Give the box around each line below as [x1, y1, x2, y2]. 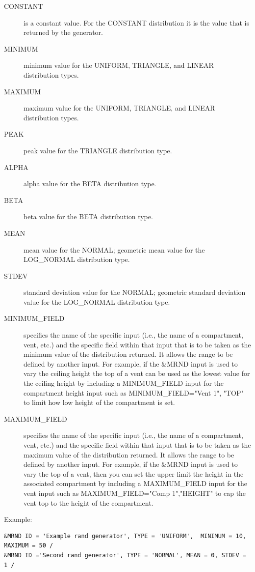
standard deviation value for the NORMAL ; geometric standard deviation [24, 287, 246, 297]
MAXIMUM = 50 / [4, 542, 53, 549]
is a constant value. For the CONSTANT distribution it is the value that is [24, 17, 249, 28]
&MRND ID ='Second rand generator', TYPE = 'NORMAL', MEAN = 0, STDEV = [4, 551, 246, 559]
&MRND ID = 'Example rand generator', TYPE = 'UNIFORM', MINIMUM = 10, [4, 532, 246, 540]
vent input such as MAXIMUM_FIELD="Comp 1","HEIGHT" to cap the [24, 487, 246, 498]
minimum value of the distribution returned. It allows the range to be [24, 349, 233, 359]
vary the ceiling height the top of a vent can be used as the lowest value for [24, 368, 250, 378]
